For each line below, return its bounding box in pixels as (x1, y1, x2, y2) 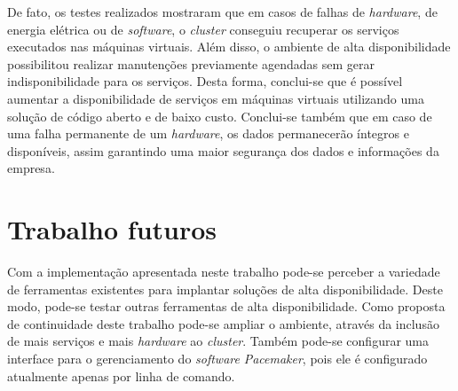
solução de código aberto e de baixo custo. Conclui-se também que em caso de (7, 106, 432, 125)
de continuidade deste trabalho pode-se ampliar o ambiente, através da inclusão (7, 314, 439, 332)
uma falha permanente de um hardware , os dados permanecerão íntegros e (7, 124, 409, 143)
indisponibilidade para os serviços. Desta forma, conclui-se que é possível (7, 72, 403, 90)
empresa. (7, 159, 55, 177)
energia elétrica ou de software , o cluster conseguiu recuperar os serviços (7, 20, 399, 38)
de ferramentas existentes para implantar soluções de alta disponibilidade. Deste (7, 279, 443, 298)
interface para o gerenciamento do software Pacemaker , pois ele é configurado (7, 349, 428, 368)
